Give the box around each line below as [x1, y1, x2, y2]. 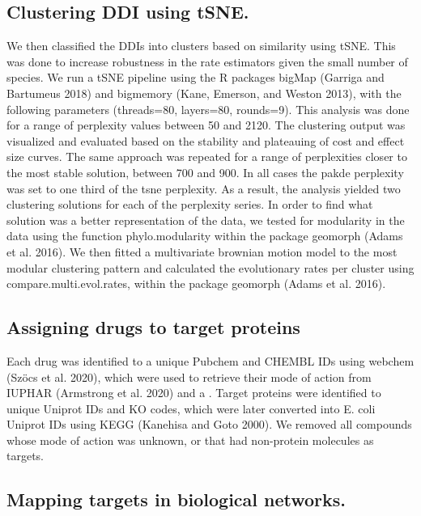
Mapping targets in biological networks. [6, 487, 347, 512]
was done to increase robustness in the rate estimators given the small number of [6, 53, 408, 70]
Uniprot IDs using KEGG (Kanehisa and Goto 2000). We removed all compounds [6, 416, 412, 433]
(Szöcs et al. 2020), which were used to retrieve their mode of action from [6, 368, 372, 385]
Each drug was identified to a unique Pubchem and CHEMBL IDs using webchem [6, 352, 415, 369]
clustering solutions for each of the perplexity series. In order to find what [6, 196, 373, 213]
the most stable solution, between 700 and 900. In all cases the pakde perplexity [6, 163, 404, 180]
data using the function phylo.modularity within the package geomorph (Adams [6, 227, 403, 244]
